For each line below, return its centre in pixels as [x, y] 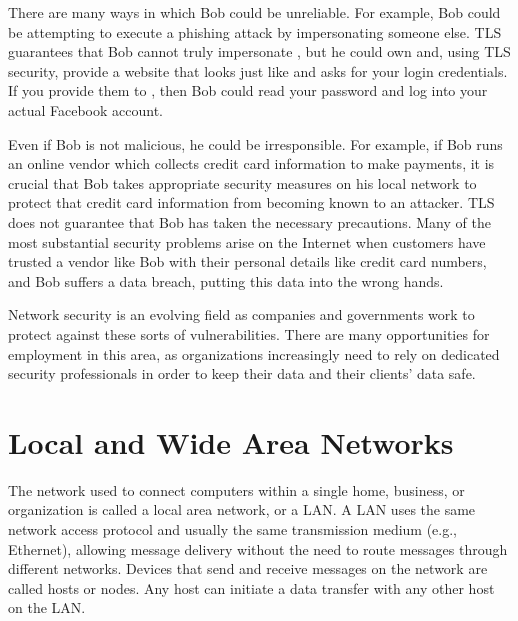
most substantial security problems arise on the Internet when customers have [247, 241]
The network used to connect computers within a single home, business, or [236, 489]
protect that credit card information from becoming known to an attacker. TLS [251, 202]
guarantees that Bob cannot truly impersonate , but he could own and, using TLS [259, 51]
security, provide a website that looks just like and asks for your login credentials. [258, 70]
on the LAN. [47, 607]
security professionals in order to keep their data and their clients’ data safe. [242, 373]
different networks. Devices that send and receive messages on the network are [248, 568]
